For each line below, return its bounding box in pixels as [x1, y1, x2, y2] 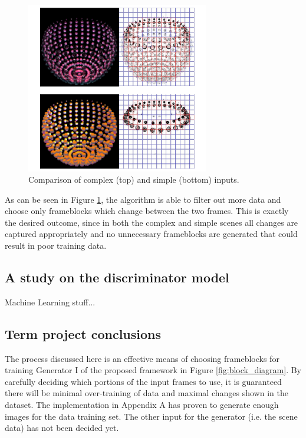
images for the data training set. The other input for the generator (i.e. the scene [5, 410, 298, 422]
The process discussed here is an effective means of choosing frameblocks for [5, 352, 279, 364]
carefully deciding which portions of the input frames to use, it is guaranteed [5, 375, 282, 387]
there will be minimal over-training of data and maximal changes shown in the [5, 387, 288, 399]
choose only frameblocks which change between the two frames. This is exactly [5, 205, 289, 217]
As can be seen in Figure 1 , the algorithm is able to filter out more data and [5, 193, 281, 205]
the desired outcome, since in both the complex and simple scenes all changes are [5, 216, 298, 228]
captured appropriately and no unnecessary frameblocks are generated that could [5, 228, 298, 240]
